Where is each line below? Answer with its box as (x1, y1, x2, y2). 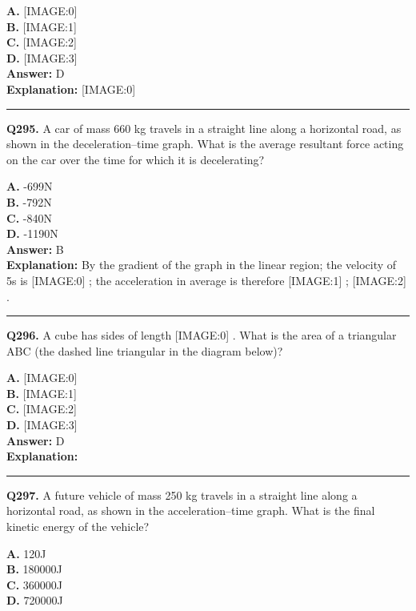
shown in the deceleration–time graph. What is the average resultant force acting (6, 135, 404, 152)
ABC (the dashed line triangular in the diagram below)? (6, 342, 283, 359)
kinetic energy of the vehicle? (6, 518, 150, 535)
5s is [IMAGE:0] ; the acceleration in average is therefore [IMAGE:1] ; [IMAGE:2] (6, 271, 406, 288)
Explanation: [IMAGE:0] (6, 80, 136, 97)
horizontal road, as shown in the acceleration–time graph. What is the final (6, 502, 375, 519)
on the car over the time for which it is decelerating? (6, 151, 265, 167)
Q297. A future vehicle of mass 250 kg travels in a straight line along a (6, 486, 358, 503)
